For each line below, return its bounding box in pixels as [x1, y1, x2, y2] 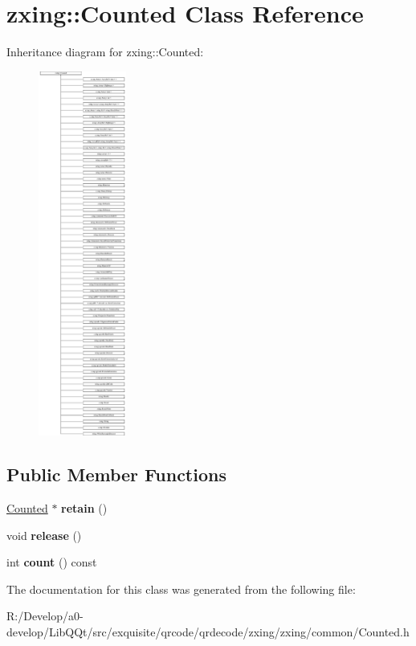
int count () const [6, 554, 97, 570]
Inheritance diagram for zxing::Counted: [6, 43, 204, 60]
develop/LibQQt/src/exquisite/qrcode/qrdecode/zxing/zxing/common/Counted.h [6, 624, 410, 640]
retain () [61, 500, 108, 517]
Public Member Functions [6, 462, 226, 487]
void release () [6, 526, 82, 543]
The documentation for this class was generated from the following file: [6, 580, 356, 597]
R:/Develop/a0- [6, 607, 84, 624]
